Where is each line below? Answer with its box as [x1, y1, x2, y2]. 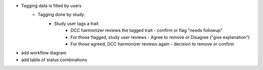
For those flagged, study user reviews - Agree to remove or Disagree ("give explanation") [71, 34, 250, 40]
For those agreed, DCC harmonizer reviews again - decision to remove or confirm [71, 41, 235, 47]
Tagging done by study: [38, 12, 85, 17]
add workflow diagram [21, 50, 67, 56]
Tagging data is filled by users [21, 3, 82, 8]
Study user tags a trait [54, 20, 99, 26]
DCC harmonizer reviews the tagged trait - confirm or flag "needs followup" [71, 27, 223, 34]
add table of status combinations [21, 56, 87, 63]
